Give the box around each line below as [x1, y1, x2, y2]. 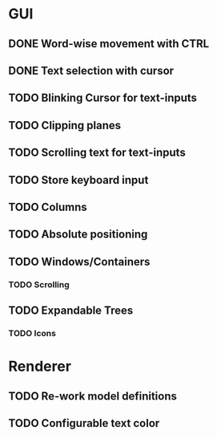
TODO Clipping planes [8, 118, 122, 132]
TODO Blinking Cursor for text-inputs [8, 91, 198, 105]
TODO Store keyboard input [8, 173, 149, 187]
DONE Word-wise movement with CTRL [8, 37, 210, 51]
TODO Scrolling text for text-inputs [8, 146, 186, 160]
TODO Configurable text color [8, 416, 160, 430]
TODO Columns [8, 200, 88, 213]
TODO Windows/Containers [8, 254, 151, 269]
